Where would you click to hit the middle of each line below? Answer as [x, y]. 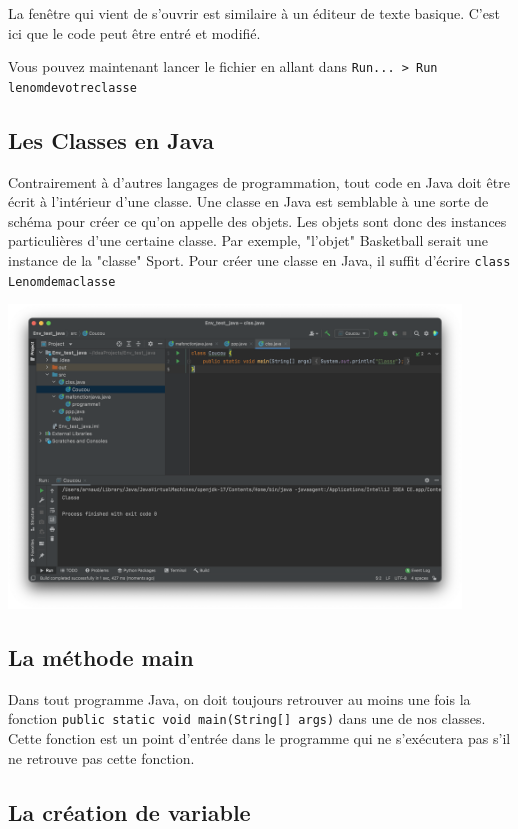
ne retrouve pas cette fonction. [101, 757]
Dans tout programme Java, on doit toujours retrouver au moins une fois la [239, 698]
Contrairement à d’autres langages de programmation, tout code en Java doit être [259, 181]
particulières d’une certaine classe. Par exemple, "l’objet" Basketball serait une [248, 240]
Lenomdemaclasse [62, 281]
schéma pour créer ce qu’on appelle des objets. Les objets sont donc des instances [257, 220]
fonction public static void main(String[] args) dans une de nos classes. [247, 718]
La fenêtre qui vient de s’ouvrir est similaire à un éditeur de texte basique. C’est [254, 13]
